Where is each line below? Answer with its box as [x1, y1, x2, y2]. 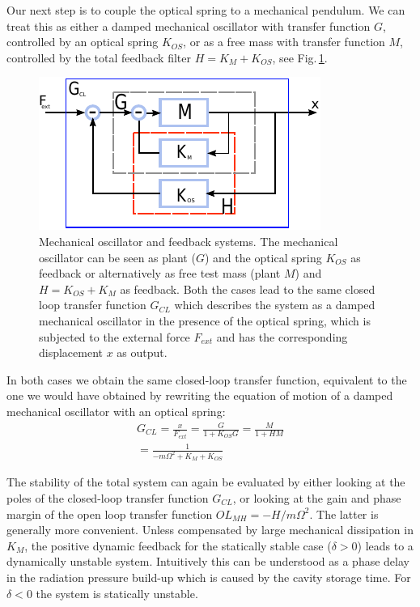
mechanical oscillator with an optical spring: [6, 402, 226, 419]
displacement [39, 344, 104, 361]
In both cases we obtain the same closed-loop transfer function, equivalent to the [6, 371, 407, 388]
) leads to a [357, 537, 414, 554]
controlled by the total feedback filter [6, 49, 191, 66]
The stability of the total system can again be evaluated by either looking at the [6, 473, 405, 490]
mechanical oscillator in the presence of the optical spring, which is [39, 312, 371, 329]
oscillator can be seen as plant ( [39, 248, 196, 265]
